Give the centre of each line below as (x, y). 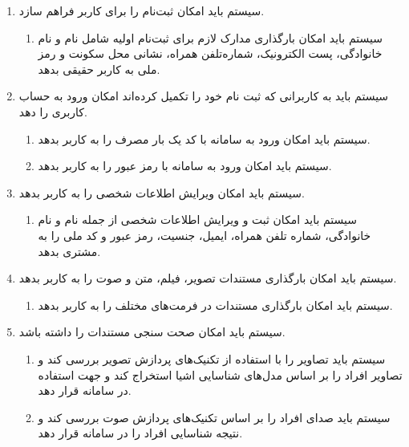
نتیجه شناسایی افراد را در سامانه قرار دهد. (140, 433)
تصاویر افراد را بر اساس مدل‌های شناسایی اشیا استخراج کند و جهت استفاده (220, 374)
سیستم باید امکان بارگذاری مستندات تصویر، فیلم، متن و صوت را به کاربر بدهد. (208, 278)
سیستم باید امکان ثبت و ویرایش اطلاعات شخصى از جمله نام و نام (197, 219)
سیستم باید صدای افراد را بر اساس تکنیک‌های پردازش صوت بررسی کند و (214, 417)
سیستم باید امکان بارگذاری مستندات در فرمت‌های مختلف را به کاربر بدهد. (215, 305)
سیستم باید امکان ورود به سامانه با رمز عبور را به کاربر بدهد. (185, 166)
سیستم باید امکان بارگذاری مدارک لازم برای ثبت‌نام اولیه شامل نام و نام (210, 37)
